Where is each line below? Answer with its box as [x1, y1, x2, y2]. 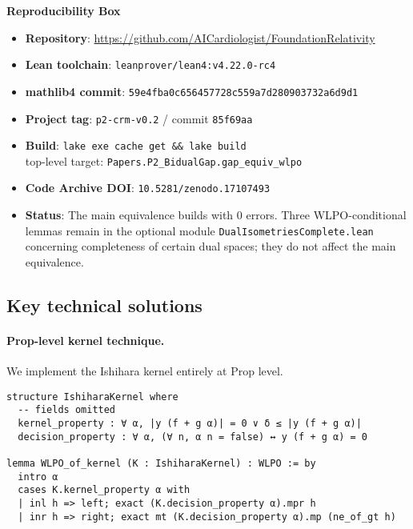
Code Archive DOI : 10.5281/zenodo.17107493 [25, 179, 271, 196]
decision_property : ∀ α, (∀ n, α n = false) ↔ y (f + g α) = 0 [18, 431, 368, 443]
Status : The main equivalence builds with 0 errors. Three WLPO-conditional [25, 206, 407, 223]
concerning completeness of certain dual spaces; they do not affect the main [25, 238, 396, 254]
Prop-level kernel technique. [6, 331, 165, 348]
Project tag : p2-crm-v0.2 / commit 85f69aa [25, 110, 253, 126]
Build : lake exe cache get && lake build [25, 137, 247, 154]
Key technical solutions [6, 292, 202, 317]
